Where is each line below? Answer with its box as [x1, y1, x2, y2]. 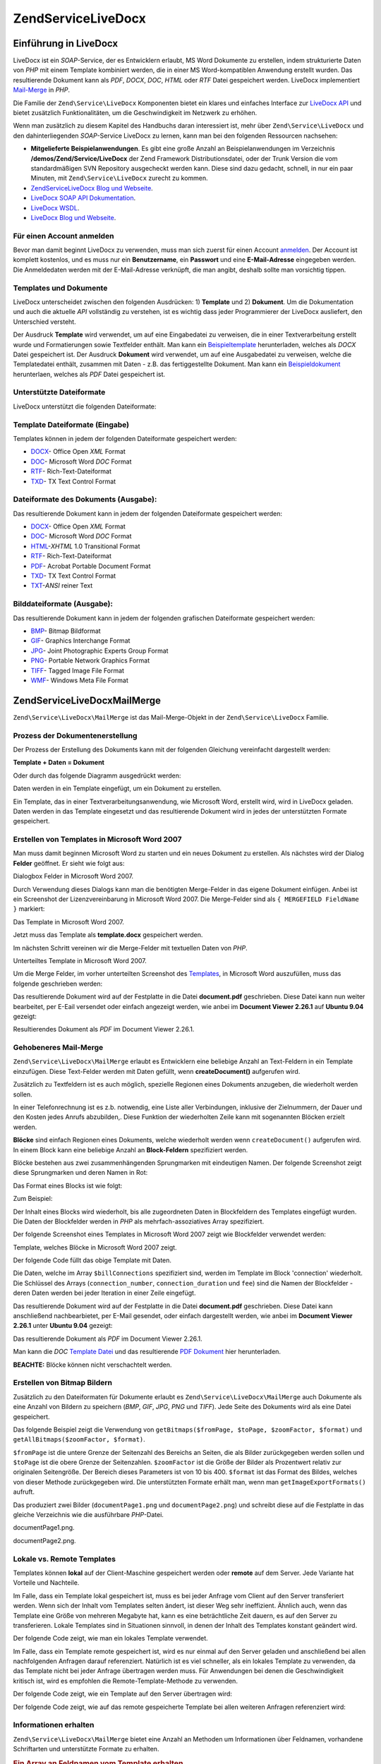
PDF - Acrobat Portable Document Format [30, 562, 151, 570]
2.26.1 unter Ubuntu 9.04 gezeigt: [13, 1322, 113, 1330]
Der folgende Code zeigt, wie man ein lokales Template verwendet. [13, 1634, 208, 1643]
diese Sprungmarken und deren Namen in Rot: [13, 1168, 148, 1177]
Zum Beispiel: [13, 1195, 53, 1203]
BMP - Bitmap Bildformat [30, 627, 102, 635]
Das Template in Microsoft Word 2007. [13, 917, 125, 926]
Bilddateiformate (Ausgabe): [13, 599, 113, 609]
